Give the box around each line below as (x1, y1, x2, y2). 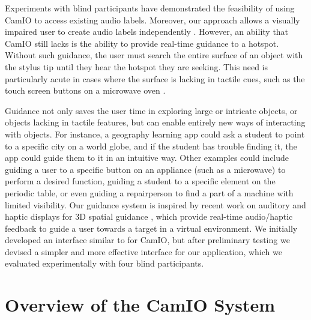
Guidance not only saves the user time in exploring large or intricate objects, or (5, 104, 298, 116)
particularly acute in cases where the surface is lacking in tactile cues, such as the (5, 72, 305, 85)
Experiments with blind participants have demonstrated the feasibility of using (5, 2, 295, 14)
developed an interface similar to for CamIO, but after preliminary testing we (5, 234, 290, 246)
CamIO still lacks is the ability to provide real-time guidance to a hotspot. (5, 37, 279, 49)
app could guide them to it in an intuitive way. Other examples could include (5, 151, 289, 164)
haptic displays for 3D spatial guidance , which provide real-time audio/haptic (5, 210, 293, 223)
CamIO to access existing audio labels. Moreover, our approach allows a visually (5, 13, 300, 26)
